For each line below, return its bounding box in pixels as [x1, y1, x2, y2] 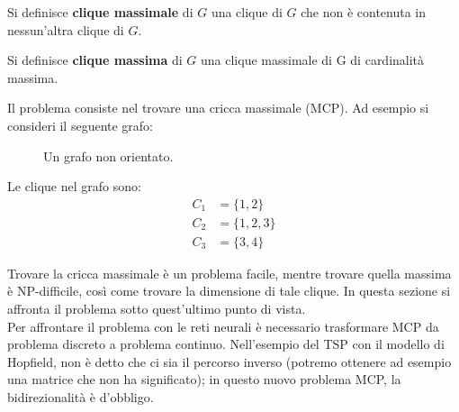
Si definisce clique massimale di [7, 3, 193, 21]
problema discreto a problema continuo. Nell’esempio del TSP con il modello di [7, 334, 445, 353]
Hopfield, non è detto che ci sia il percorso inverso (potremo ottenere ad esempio [7, 352, 452, 371]
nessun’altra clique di [7, 20, 124, 39]
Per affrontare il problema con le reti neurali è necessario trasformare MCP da [7, 316, 439, 335]
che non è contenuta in [301, 3, 427, 21]
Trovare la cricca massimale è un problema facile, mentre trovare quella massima [7, 263, 452, 282]
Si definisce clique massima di [7, 50, 183, 69]
